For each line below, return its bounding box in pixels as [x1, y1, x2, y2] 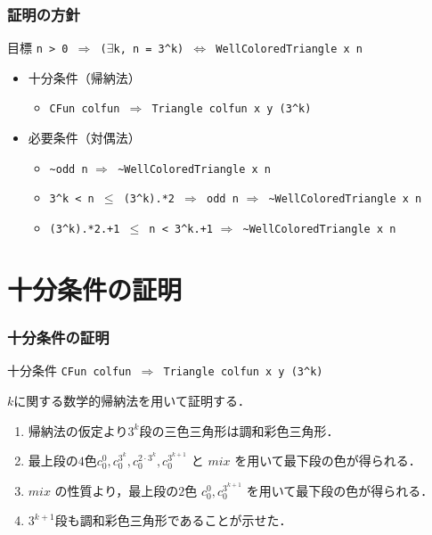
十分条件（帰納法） [28, 68, 141, 86]
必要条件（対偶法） [28, 128, 141, 147]
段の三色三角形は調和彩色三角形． [139, 421, 339, 440]
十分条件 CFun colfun [7, 361, 132, 380]
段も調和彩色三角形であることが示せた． [54, 511, 292, 530]
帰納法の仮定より [28, 421, 128, 440]
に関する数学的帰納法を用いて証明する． [13, 391, 250, 409]
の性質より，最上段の [54, 481, 179, 499]
